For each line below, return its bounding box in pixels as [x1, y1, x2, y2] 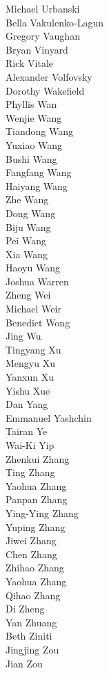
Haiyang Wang [6, 178, 68, 193]
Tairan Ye [6, 424, 48, 438]
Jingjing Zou [6, 642, 59, 656]
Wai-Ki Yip [6, 438, 54, 452]
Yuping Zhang [6, 519, 66, 534]
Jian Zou [6, 656, 43, 670]
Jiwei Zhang [6, 533, 57, 548]
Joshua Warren [6, 274, 69, 288]
